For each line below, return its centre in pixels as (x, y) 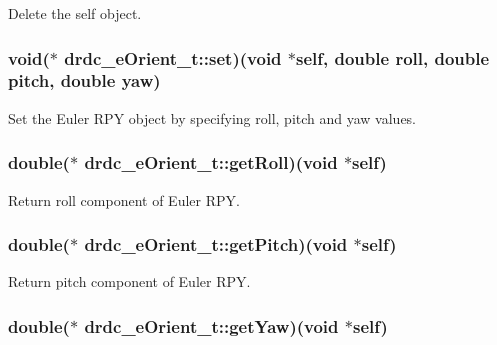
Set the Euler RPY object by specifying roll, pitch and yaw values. (212, 117)
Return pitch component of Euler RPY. (129, 281)
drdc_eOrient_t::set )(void (173, 57)
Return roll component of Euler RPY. (124, 199)
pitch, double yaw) (84, 80)
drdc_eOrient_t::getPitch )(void (216, 244)
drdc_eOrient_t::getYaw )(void (211, 325)
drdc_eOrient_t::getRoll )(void (211, 162)
